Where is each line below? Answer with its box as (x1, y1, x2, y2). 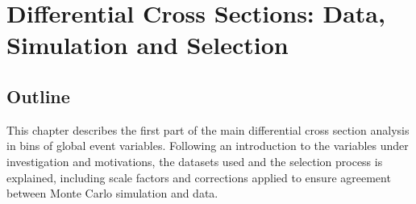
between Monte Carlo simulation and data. (6, 185, 218, 202)
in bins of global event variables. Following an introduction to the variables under (6, 137, 409, 154)
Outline (6, 83, 70, 108)
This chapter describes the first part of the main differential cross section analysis (6, 121, 410, 138)
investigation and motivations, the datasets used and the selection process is (6, 152, 383, 169)
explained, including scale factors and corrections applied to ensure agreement (6, 169, 391, 185)
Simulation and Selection (6, 28, 289, 61)
